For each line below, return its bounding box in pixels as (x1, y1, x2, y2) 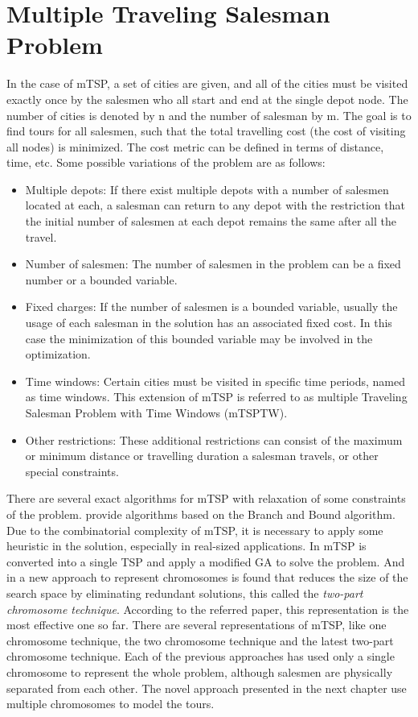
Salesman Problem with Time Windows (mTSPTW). (25, 404, 288, 421)
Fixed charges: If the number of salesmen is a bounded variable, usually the (25, 298, 398, 315)
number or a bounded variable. (25, 271, 178, 288)
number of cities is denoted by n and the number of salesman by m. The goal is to (6, 106, 412, 123)
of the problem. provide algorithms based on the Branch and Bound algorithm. (6, 505, 395, 522)
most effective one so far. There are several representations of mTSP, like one (6, 616, 387, 633)
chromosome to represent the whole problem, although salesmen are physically (6, 663, 393, 680)
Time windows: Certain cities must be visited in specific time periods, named (25, 372, 406, 389)
